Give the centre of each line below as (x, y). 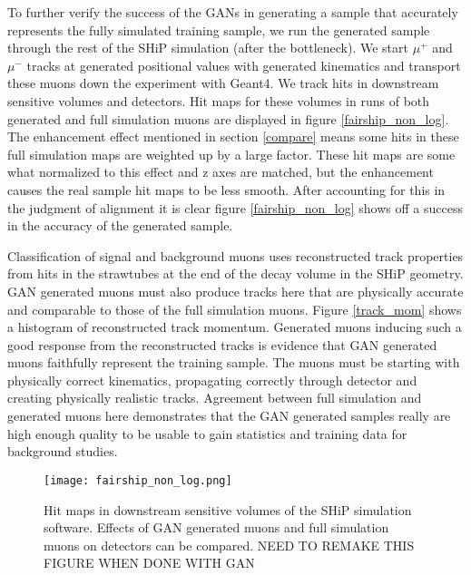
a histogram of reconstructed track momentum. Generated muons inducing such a (235, 327)
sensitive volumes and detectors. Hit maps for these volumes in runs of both (219, 100)
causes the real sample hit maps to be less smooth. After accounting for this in (226, 189)
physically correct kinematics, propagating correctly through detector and (212, 380)
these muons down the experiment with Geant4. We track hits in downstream (223, 83)
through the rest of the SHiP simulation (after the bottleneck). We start (208, 48)
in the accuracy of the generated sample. (120, 225)
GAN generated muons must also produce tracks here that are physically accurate (235, 291)
